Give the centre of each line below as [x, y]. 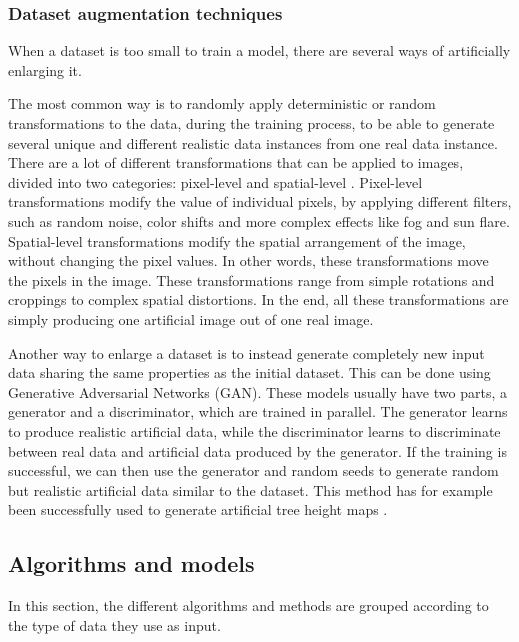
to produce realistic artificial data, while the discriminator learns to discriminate [254, 430]
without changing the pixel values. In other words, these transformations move [248, 260]
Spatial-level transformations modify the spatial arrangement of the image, [237, 240]
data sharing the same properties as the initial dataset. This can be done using [249, 372]
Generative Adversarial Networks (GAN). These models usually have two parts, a [257, 391]
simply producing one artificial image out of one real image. [191, 318]
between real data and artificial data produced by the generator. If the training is [257, 450]
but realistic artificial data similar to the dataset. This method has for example [250, 489]
